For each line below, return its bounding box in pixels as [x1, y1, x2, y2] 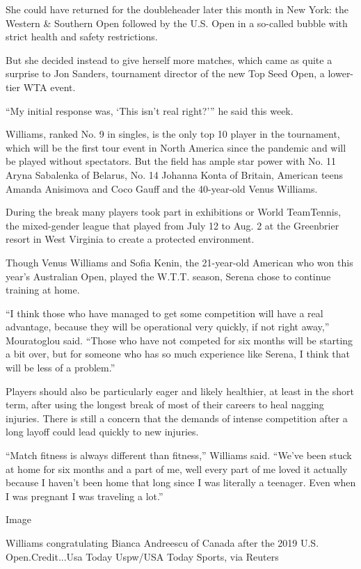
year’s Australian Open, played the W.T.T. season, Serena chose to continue [6, 269, 331, 283]
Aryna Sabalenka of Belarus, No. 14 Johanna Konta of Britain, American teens [6, 167, 344, 182]
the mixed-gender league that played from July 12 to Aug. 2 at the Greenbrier [6, 218, 339, 232]
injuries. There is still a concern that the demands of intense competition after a [6, 410, 348, 425]
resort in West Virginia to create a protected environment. [6, 232, 255, 246]
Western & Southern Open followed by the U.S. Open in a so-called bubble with [6, 15, 348, 30]
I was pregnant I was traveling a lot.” [6, 488, 163, 503]
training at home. [6, 282, 80, 297]
